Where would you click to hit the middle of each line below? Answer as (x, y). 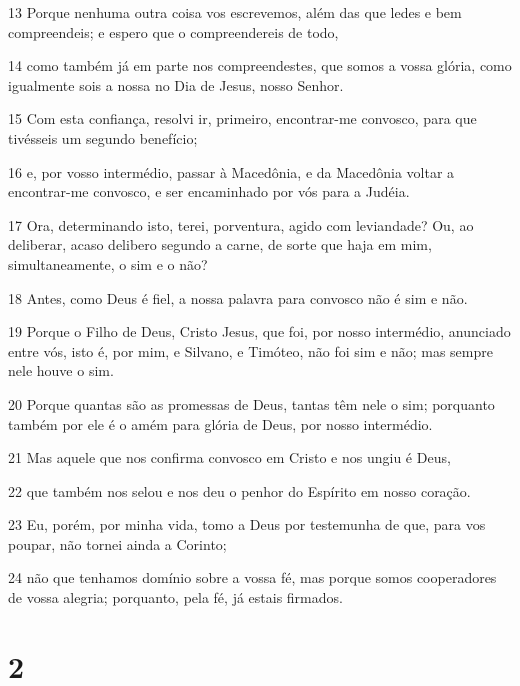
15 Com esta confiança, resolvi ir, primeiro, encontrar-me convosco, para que (242, 118)
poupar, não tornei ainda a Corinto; (117, 543)
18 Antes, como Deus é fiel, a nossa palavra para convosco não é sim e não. (238, 297)
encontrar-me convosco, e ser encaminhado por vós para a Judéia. (209, 191)
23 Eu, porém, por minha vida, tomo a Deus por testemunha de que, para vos (247, 524)
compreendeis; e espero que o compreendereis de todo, (173, 31)
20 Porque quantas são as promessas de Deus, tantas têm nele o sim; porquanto (251, 403)
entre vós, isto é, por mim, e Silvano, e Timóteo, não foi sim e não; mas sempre (250, 350)
